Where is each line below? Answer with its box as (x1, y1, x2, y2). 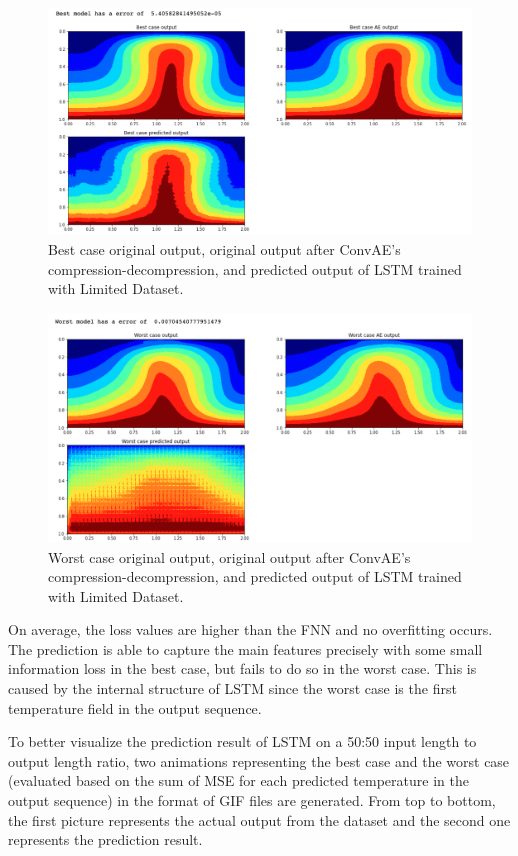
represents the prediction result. (8, 829, 203, 850)
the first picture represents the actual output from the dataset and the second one (8, 809, 511, 830)
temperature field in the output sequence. (8, 697, 262, 718)
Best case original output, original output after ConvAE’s (48, 238, 401, 259)
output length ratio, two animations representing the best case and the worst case (8, 750, 510, 771)
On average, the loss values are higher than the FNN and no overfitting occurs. (8, 619, 493, 640)
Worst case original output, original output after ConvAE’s (48, 546, 411, 567)
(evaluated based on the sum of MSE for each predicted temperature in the (8, 770, 469, 791)
